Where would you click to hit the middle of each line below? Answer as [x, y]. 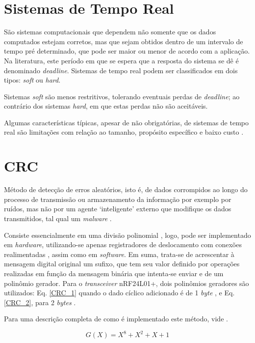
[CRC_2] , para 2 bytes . [40, 302]
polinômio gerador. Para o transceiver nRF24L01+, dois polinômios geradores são [127, 283]
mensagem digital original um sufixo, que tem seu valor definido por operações [122, 264]
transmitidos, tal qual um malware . [58, 218]
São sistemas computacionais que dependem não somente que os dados [110, 32]
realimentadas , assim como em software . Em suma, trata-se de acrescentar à [119, 254]
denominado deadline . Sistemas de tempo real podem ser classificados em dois [121, 70]
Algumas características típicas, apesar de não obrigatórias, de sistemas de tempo [126, 122]
